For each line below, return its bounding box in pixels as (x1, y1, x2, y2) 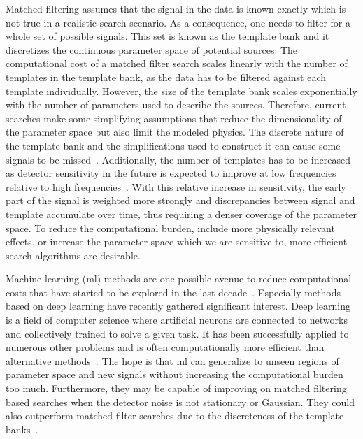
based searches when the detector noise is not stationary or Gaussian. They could (6, 394, 355, 409)
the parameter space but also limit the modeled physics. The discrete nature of (6, 124, 344, 139)
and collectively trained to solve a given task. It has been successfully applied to (6, 326, 349, 340)
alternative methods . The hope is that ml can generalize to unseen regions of (6, 353, 339, 368)
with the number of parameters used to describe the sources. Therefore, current (6, 97, 346, 112)
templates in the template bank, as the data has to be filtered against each (6, 69, 327, 84)
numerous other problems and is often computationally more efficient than (6, 340, 325, 354)
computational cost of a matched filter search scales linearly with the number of (6, 56, 348, 71)
